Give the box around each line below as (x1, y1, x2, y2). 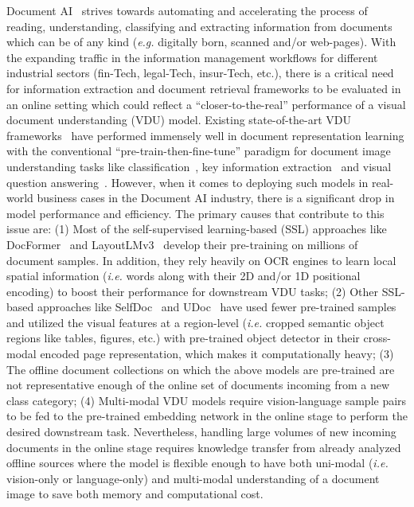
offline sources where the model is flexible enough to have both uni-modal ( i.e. (6, 454, 389, 471)
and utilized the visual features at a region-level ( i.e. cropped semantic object (6, 314, 385, 330)
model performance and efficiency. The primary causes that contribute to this (6, 205, 385, 221)
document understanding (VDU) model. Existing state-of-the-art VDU (6, 111, 351, 128)
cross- (363, 330, 391, 346)
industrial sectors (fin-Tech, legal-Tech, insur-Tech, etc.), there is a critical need (6, 64, 394, 81)
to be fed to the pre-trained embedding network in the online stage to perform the (6, 408, 408, 424)
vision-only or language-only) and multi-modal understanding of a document (6, 470, 380, 486)
